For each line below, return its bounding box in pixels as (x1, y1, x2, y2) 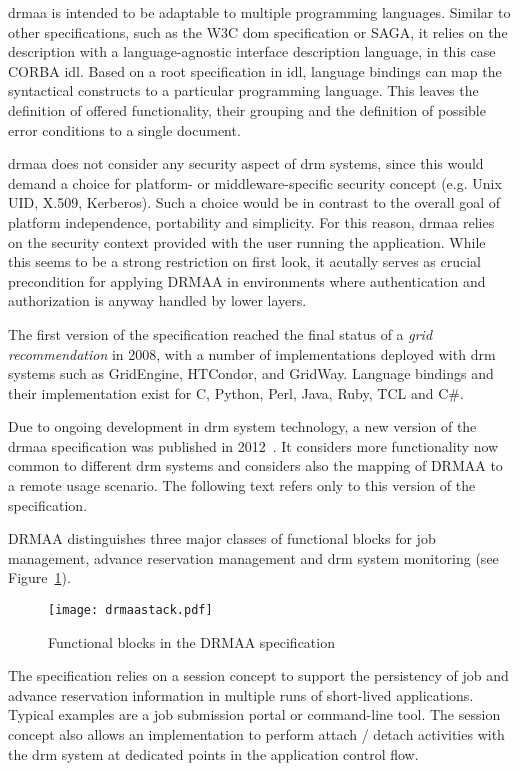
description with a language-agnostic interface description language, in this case (8, 41, 496, 62)
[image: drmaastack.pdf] (48, 603, 213, 618)
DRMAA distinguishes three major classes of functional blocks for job (8, 528, 436, 549)
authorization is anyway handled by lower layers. (8, 290, 307, 311)
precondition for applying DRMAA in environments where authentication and (8, 270, 486, 291)
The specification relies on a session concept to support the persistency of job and (8, 665, 509, 686)
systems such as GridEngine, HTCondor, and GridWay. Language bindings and (8, 363, 494, 384)
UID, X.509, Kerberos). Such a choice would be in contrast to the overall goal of (8, 192, 501, 213)
